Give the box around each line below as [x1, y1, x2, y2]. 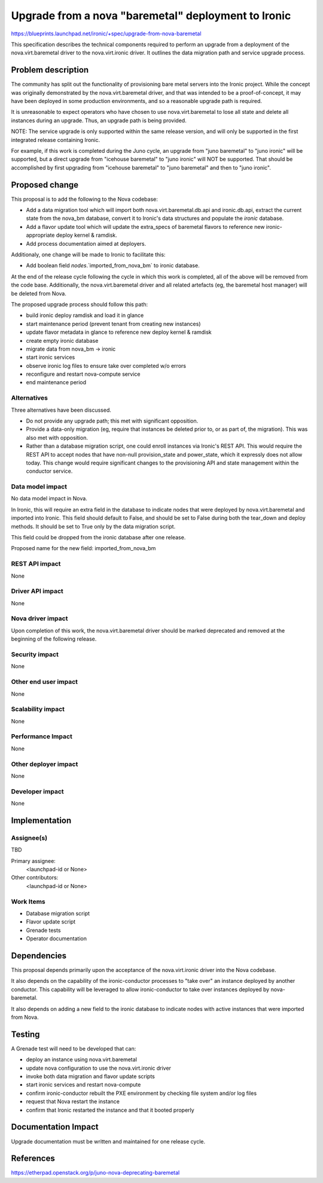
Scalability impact [11, 705, 65, 713]
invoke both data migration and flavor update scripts [26, 1073, 155, 1080]
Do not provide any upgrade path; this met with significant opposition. [26, 417, 199, 424]
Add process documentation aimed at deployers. [26, 240, 147, 247]
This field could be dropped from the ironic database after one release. [11, 534, 186, 541]
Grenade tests [26, 927, 61, 934]
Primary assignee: [11, 857, 56, 864]
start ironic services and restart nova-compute [26, 1081, 141, 1088]
